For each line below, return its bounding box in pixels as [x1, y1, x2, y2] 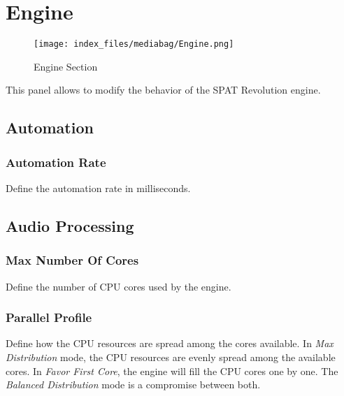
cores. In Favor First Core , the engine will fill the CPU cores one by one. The [6, 363, 338, 378]
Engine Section [34, 59, 98, 73]
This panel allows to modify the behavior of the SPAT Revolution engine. [6, 82, 321, 97]
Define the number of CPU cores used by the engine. [6, 279, 231, 293]
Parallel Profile [6, 309, 92, 326]
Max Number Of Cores [6, 251, 139, 269]
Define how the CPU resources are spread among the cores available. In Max [6, 336, 334, 351]
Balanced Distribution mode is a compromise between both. [6, 377, 261, 392]
